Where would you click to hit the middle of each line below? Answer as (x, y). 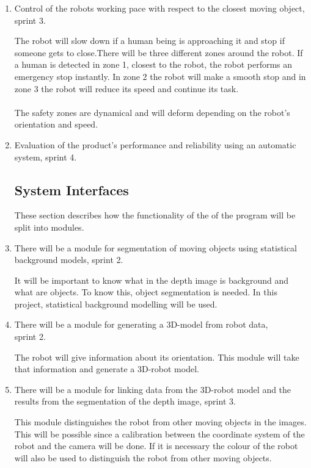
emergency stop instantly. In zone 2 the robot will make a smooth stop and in (160, 76)
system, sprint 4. (46, 157)
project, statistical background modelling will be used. (116, 304)
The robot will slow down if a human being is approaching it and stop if (149, 41)
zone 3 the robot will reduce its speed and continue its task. (126, 88)
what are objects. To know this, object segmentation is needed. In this (146, 292)
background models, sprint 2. (69, 260)
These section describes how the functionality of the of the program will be (155, 215)
